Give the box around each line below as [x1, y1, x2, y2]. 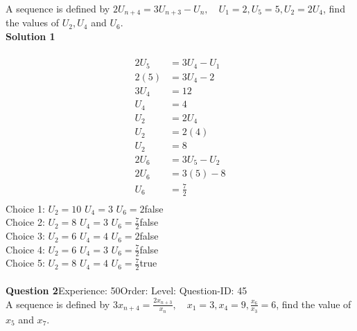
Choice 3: [6, 229, 45, 243]
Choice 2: [6, 215, 45, 229]
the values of [6, 15, 60, 30]
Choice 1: [6, 201, 45, 215]
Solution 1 [6, 29, 55, 44]
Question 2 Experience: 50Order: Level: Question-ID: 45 [6, 283, 247, 297]
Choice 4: [6, 242, 45, 256]
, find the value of [276, 296, 351, 311]
